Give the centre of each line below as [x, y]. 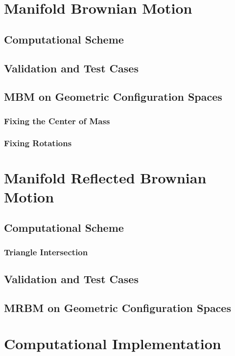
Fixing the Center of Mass [57, 121]
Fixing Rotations [38, 143]
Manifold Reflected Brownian [105, 177]
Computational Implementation [113, 344]
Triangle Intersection [46, 252]
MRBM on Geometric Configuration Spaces [117, 307]
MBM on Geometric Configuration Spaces [113, 97]
